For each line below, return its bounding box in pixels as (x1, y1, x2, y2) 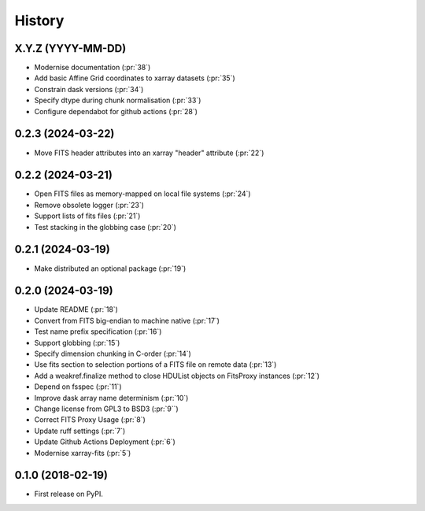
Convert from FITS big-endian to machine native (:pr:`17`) (34, 316, 220, 325)
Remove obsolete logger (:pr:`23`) (34, 200, 145, 209)
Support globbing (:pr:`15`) (34, 338, 120, 347)
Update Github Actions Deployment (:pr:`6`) (34, 437, 176, 446)
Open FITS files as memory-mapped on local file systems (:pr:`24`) (34, 189, 251, 198)
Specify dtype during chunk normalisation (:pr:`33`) (34, 95, 201, 106)
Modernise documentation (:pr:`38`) (34, 63, 151, 72)
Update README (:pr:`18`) (34, 305, 118, 314)
